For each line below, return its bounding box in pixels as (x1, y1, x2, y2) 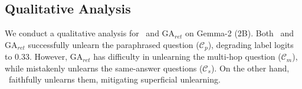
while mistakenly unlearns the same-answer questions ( (5, 61, 203, 74)
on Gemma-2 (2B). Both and (185, 27, 294, 39)
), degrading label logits (208, 38, 294, 50)
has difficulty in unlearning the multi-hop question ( (93, 50, 281, 63)
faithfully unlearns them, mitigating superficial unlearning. (8, 73, 221, 85)
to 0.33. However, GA (5, 50, 83, 63)
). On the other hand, (211, 61, 290, 74)
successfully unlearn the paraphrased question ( (28, 38, 199, 50)
